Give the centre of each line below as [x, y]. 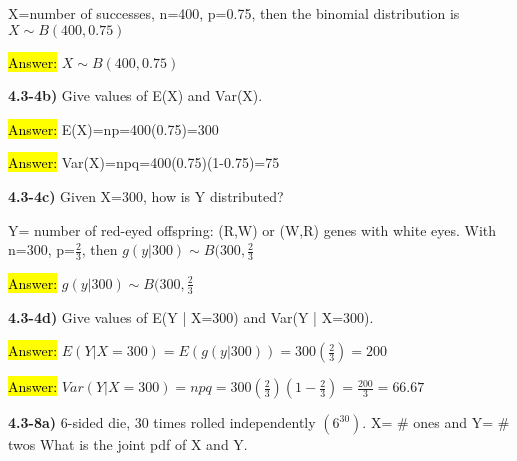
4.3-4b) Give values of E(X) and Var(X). [135, 95]
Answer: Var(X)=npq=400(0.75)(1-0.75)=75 [144, 162]
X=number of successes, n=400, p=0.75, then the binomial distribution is [234, 13]
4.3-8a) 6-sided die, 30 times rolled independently [162, 422]
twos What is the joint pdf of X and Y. [128, 444]
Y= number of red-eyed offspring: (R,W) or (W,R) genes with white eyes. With [252, 229]
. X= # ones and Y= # [436, 422]
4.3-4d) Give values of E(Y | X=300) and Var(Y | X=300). [191, 316]
